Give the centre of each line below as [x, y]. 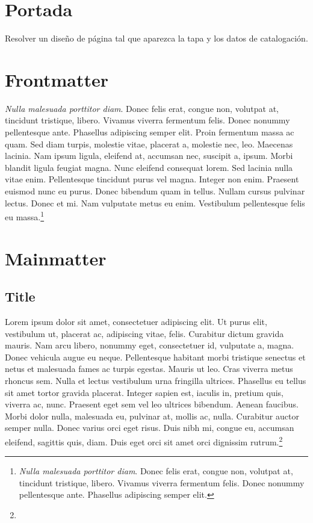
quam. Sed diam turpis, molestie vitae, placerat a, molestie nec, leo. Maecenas [149, 144]
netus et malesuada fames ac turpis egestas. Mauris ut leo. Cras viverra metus [149, 369]
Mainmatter [56, 258]
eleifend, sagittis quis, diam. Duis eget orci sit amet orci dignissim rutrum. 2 [144, 441]
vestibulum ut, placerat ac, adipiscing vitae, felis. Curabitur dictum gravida [144, 333]
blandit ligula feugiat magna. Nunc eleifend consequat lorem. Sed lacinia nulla [149, 167]
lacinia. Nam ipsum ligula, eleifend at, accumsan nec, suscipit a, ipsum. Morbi [149, 156]
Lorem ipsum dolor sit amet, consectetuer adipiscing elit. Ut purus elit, [136, 322]
